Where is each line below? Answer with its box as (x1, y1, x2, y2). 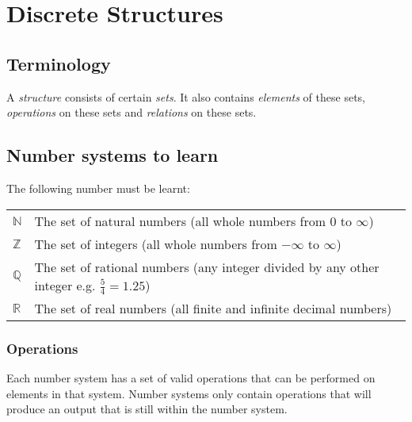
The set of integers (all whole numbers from (34, 234, 277, 253)
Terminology (6, 51, 111, 75)
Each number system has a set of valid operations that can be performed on (6, 370, 376, 386)
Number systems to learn (6, 143, 219, 167)
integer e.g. (34, 275, 96, 294)
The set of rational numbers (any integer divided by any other (34, 257, 380, 276)
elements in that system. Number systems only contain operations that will (6, 385, 372, 401)
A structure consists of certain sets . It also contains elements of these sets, (6, 88, 365, 105)
